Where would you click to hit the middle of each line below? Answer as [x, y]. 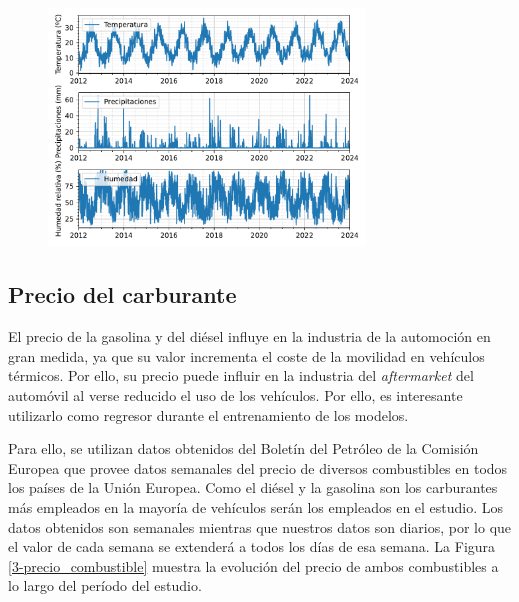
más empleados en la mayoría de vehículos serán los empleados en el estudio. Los [256, 507]
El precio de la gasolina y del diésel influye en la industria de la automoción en [249, 336]
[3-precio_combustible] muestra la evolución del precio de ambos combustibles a [253, 565]
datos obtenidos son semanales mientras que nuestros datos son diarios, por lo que [260, 526]
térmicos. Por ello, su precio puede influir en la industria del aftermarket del [241, 375]
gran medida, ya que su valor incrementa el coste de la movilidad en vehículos [246, 355]
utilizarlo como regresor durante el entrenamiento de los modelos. [208, 414]
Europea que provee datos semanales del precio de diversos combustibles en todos [258, 467]
